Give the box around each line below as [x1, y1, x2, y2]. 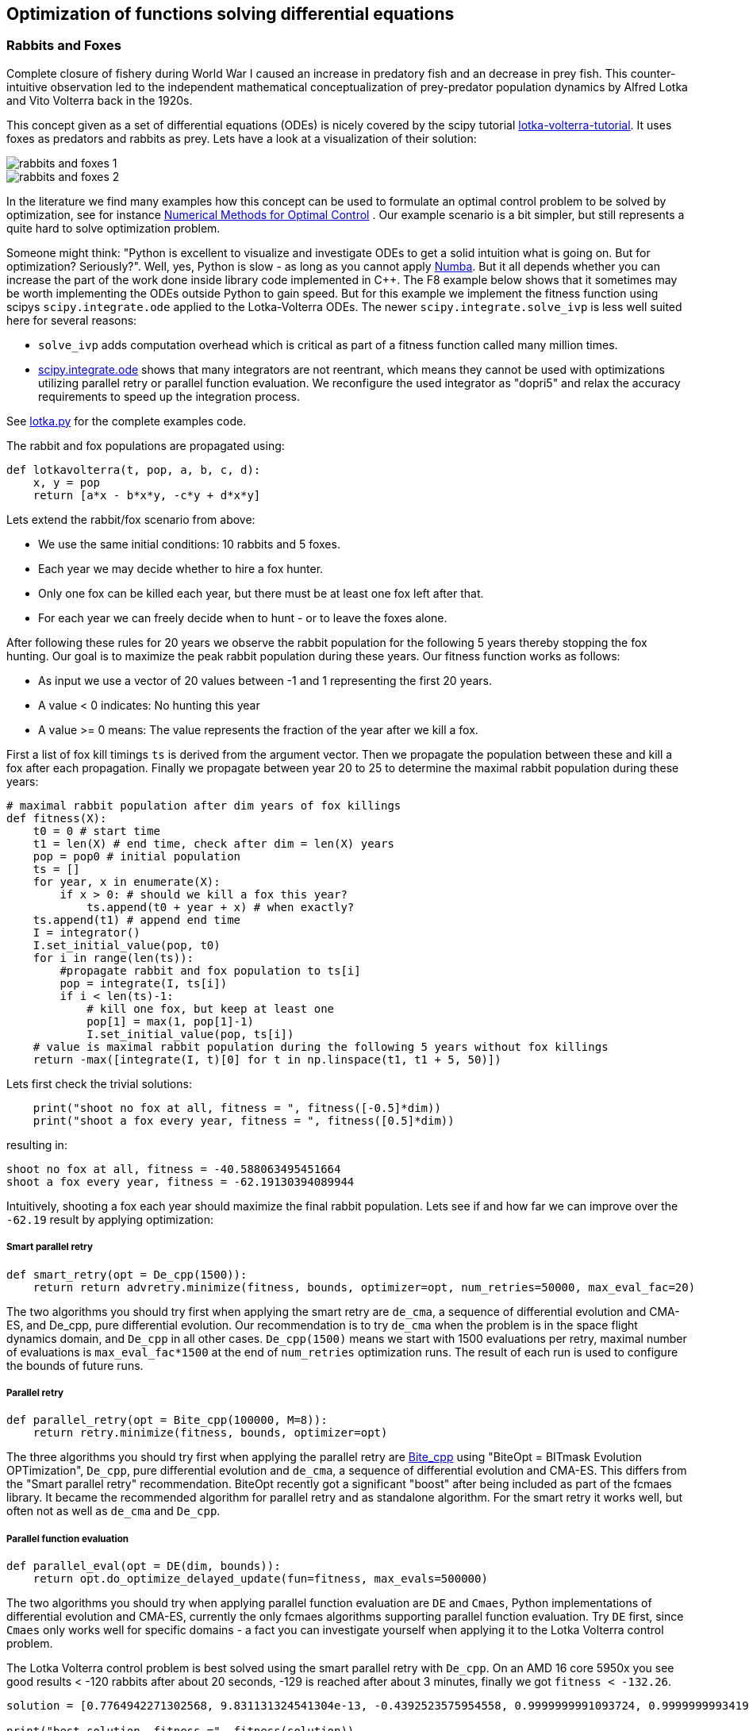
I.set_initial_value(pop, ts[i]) [86, 1027, 294, 1041]
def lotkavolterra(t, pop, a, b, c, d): [6, 463, 261, 476]
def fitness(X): [6, 811, 107, 825]
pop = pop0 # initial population [33, 849, 241, 863]
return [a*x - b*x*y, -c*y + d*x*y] [33, 488, 261, 502]
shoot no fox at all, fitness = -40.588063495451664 [6, 1162, 341, 1175]
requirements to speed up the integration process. [38, 389, 300, 403]
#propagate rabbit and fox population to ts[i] [60, 964, 361, 977]
